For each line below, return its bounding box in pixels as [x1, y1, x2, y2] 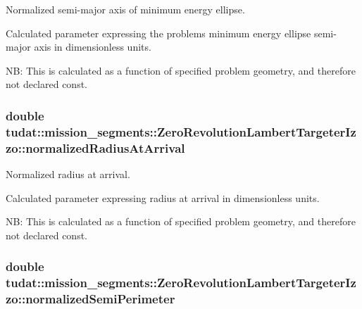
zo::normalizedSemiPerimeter [6, 290, 175, 308]
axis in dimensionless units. [34, 39, 151, 54]
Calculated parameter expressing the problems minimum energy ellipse [6, 25, 311, 40]
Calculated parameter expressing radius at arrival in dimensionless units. [6, 190, 320, 205]
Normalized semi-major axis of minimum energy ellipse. [6, 2, 245, 16]
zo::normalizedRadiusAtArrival [6, 139, 185, 156]
